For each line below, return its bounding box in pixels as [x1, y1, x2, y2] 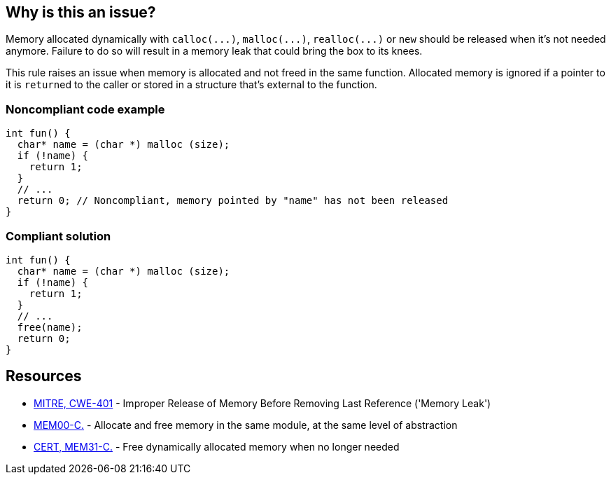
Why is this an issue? [6, 4, 156, 21]
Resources [6, 367, 82, 385]
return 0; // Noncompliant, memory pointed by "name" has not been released [17, 195, 449, 207]
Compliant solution [6, 228, 111, 243]
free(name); [17, 321, 83, 333]
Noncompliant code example [6, 102, 165, 116]
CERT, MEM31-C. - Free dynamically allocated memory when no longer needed [34, 440, 400, 453]
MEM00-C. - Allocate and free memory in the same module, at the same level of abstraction [34, 418, 458, 431]
